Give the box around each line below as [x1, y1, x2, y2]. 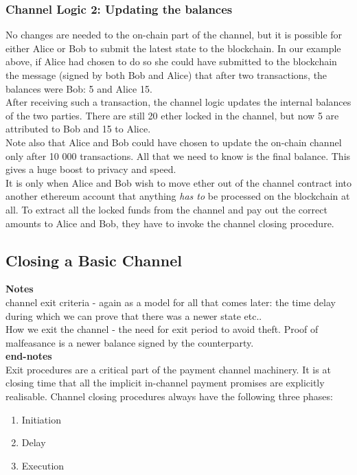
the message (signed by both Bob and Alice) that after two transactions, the [5, 68, 327, 82]
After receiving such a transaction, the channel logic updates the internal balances [5, 95, 352, 109]
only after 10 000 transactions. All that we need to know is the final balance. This [5, 148, 351, 163]
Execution [21, 458, 65, 472]
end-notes [5, 349, 52, 363]
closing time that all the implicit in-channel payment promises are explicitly [5, 375, 325, 390]
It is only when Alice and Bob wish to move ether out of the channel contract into [5, 175, 352, 189]
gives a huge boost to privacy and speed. [5, 162, 176, 176]
